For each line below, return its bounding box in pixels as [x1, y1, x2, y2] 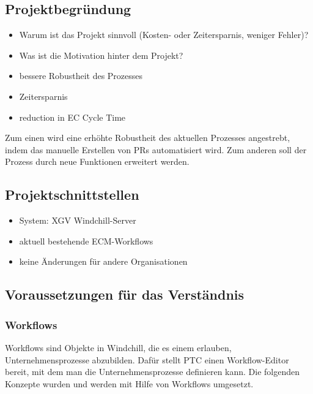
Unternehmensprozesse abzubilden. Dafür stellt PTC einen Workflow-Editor [5, 353, 289, 366]
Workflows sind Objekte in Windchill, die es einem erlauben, [5, 341, 232, 354]
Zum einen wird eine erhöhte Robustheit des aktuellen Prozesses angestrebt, [5, 131, 290, 144]
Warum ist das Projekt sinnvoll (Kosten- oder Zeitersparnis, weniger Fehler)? [19, 28, 309, 41]
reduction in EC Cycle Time [19, 110, 126, 123]
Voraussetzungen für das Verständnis [5, 285, 245, 304]
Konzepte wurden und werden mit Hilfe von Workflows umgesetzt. [5, 377, 254, 390]
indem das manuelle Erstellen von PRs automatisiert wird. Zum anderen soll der [5, 143, 307, 156]
